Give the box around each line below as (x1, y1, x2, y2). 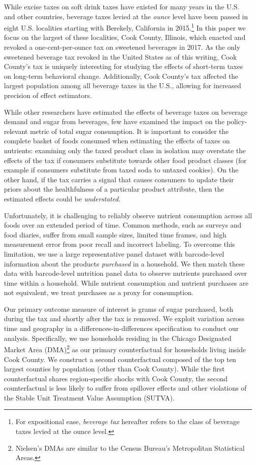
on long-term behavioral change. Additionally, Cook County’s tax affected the (4, 70, 238, 81)
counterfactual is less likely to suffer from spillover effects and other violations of (4, 383, 247, 393)
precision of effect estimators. (4, 90, 92, 100)
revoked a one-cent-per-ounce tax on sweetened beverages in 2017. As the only (4, 42, 240, 52)
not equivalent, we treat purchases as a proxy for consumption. (4, 287, 194, 298)
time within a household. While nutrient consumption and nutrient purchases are (4, 277, 249, 288)
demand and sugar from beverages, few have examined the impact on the (4, 116, 224, 127)
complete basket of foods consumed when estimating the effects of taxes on (4, 135, 230, 146)
